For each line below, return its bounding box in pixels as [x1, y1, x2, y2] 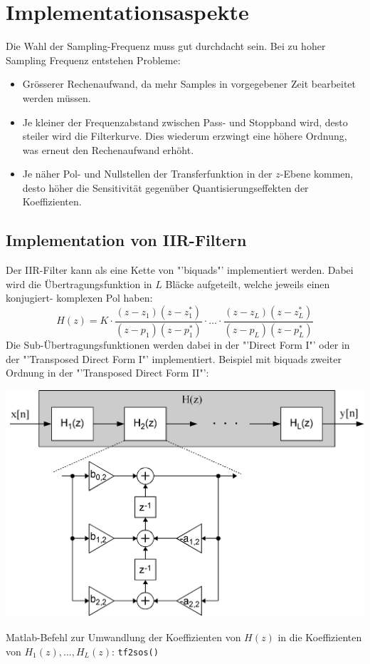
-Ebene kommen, [280, 166, 354, 181]
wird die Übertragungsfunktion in [6, 276, 152, 291]
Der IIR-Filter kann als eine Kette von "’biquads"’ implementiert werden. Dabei [6, 262, 354, 277]
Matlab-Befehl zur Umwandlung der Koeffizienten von [6, 630, 241, 645]
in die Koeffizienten [277, 630, 362, 645]
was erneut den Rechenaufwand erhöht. [22, 142, 194, 157]
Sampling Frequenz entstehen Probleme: [6, 52, 181, 67]
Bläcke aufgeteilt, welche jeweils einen [165, 276, 330, 291]
